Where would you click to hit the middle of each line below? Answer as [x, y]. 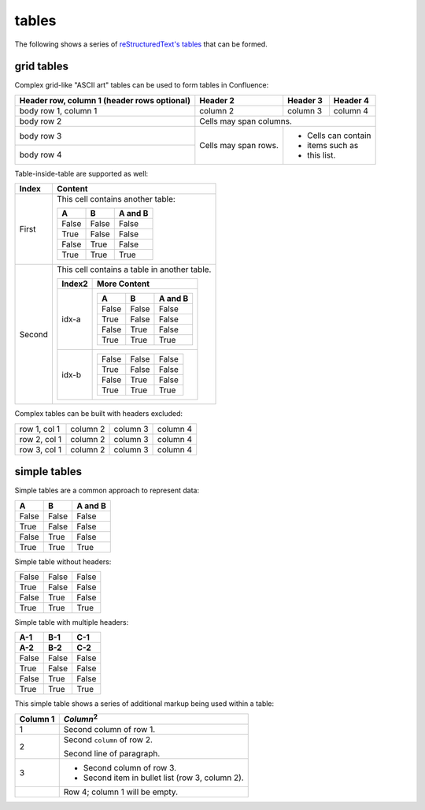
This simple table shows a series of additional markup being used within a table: [144, 704]
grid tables [41, 67]
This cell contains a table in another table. [134, 269]
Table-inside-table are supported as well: [81, 173]
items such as [333, 145]
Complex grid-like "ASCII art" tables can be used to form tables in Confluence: [142, 85]
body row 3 [41, 136]
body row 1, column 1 [58, 110]
